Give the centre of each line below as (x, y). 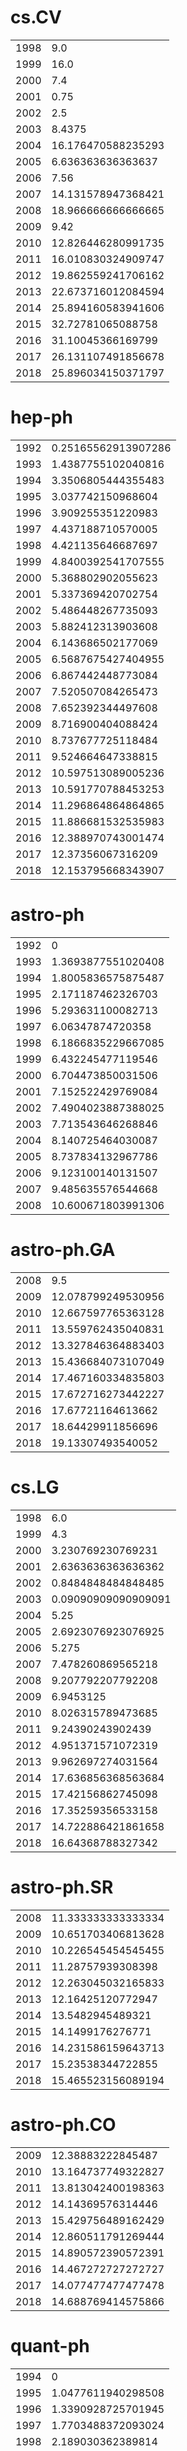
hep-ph (41, 417)
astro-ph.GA (63, 1250)
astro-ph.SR (62, 1887)
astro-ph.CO (63, 2124)
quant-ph (50, 2345)
